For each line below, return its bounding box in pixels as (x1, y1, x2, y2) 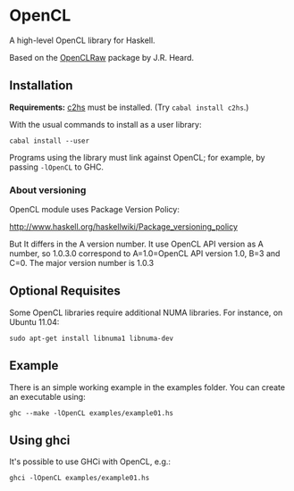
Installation (9, 78, 73, 94)
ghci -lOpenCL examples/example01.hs (9, 474, 150, 483)
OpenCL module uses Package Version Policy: (9, 204, 181, 215)
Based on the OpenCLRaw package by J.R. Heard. (9, 52, 195, 62)
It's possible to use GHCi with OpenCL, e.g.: (9, 456, 172, 467)
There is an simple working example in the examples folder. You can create (9, 381, 286, 393)
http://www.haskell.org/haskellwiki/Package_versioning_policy (9, 221, 239, 232)
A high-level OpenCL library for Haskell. (9, 35, 155, 46)
